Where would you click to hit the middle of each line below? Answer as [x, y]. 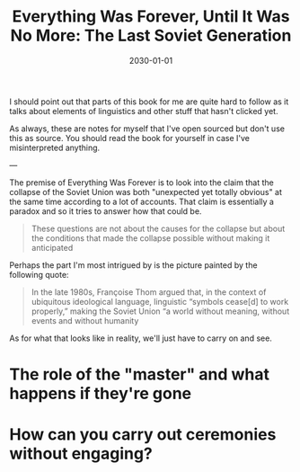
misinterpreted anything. [55, 147]
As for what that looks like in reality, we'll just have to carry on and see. [141, 338]
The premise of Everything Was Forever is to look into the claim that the [141, 183]
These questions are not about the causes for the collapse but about [158, 228]
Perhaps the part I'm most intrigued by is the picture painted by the [133, 265]
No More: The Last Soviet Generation [151, 36]
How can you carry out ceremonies [143, 435]
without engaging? [81, 454]
